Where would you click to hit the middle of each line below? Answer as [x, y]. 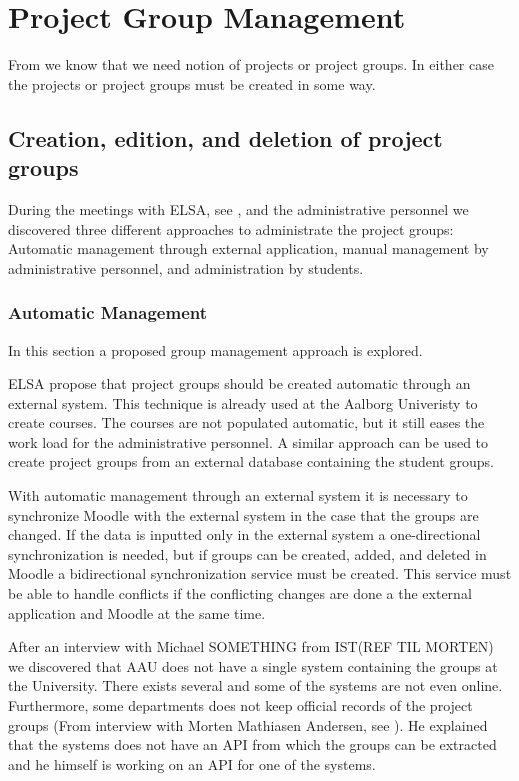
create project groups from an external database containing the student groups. [251, 461]
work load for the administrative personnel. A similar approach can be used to [248, 441]
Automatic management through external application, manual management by [248, 248]
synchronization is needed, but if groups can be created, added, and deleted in [247, 553]
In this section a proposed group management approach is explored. [215, 349]
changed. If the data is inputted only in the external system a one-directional [244, 534]
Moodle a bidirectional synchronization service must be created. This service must [260, 573]
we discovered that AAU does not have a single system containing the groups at [253, 665]
